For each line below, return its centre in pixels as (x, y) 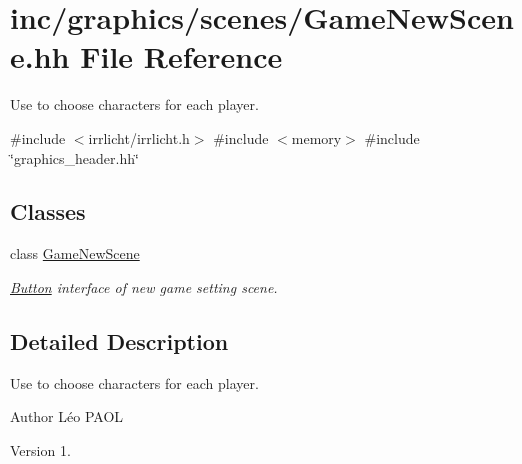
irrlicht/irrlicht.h (139, 137)
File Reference (181, 56)
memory (316, 137)
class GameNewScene (75, 253)
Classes (48, 211)
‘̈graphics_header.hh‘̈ (74, 157)
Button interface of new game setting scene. (144, 286)
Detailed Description (119, 340)
